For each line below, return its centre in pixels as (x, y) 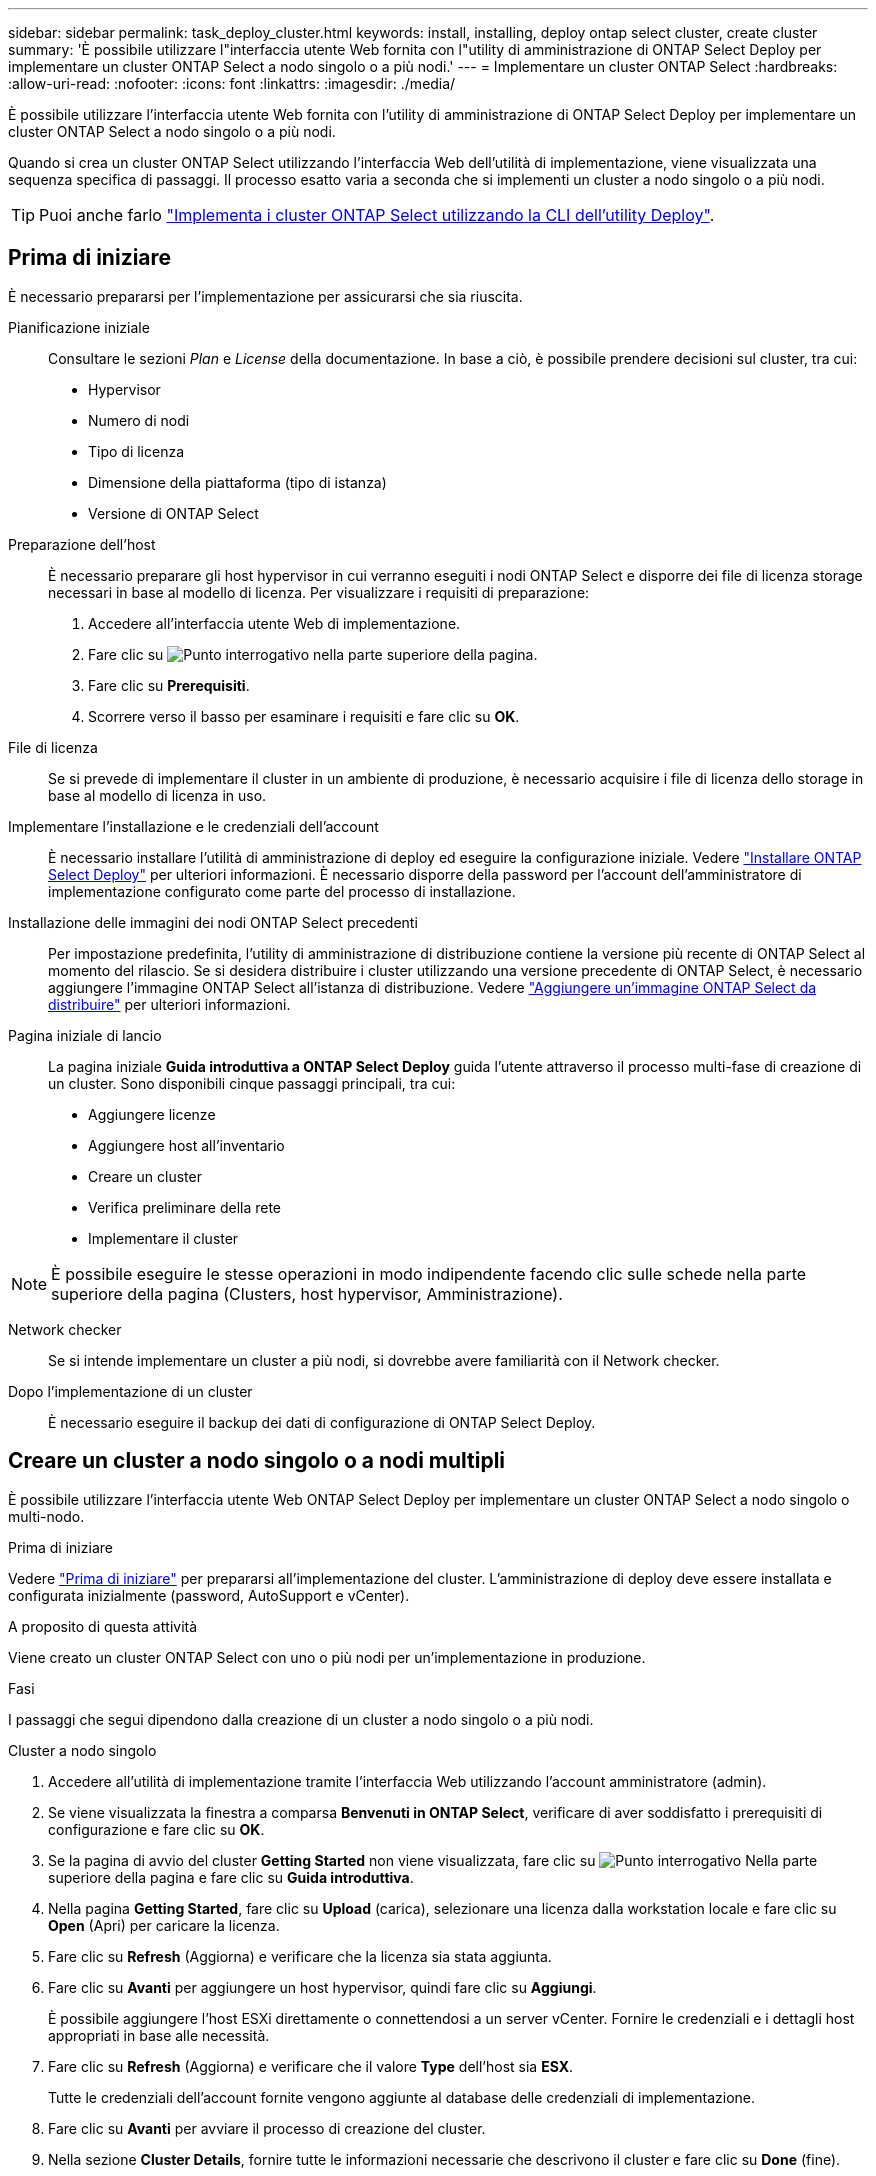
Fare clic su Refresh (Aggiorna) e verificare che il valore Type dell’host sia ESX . (311, 2066)
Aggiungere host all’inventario (186, 1145)
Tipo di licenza (136, 451)
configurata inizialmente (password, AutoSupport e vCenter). (209, 1595)
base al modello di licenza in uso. (157, 795)
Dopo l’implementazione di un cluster (130, 1391)
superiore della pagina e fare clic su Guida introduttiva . (231, 1877)
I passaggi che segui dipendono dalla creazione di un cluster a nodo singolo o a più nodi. (301, 1719)
